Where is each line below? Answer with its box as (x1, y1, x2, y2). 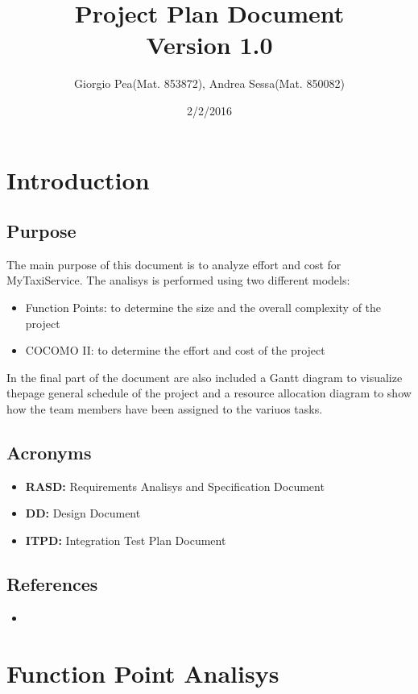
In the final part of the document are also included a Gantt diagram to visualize (6, 368, 403, 385)
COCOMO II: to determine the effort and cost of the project (25, 342, 325, 359)
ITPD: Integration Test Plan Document (25, 532, 226, 549)
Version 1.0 (146, 28, 273, 61)
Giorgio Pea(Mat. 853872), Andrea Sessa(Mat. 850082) (74, 75, 345, 92)
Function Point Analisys (6, 656, 279, 689)
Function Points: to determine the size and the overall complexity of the (25, 299, 382, 316)
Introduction (6, 163, 150, 196)
